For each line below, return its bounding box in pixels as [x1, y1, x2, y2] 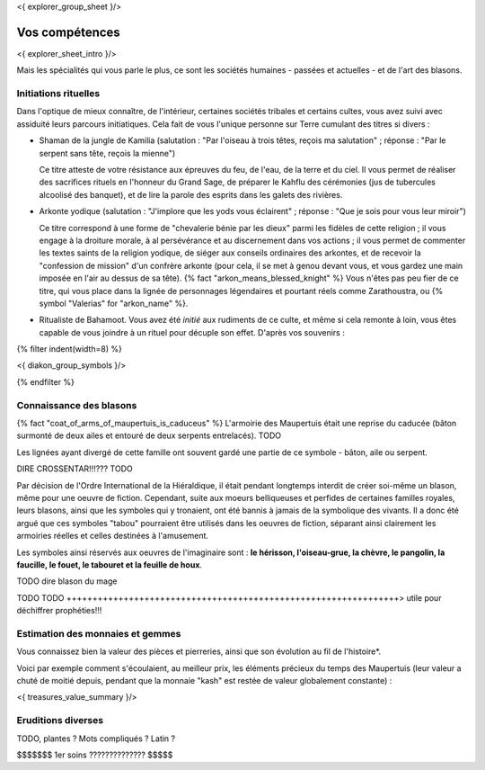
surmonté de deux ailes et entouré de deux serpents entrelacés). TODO [16, 430, 282, 441]
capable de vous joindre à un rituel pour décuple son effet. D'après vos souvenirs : [39, 327, 345, 337]
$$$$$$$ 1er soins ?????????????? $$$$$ [16, 749, 173, 760]
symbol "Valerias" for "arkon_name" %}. [39, 298, 189, 309]
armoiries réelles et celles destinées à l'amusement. [16, 531, 209, 542]
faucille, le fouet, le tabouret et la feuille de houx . [16, 559, 202, 570]
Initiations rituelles [16, 87, 101, 100]
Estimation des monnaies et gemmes [16, 627, 181, 640]
